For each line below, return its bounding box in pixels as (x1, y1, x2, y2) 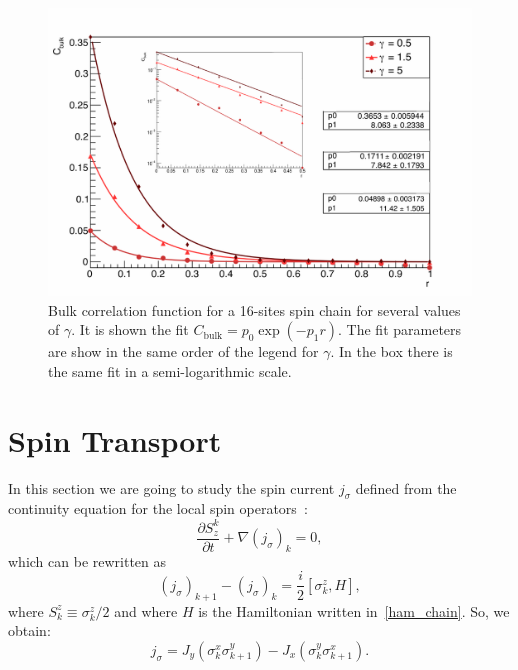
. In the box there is (330, 341, 453, 362)
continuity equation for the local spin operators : (8, 498, 308, 519)
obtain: (8, 620, 51, 641)
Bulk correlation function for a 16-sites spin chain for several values (48, 299, 461, 320)
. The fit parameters (338, 319, 462, 340)
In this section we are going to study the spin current (8, 477, 335, 498)
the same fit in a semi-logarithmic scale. (48, 360, 292, 381)
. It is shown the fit (71, 319, 189, 340)
